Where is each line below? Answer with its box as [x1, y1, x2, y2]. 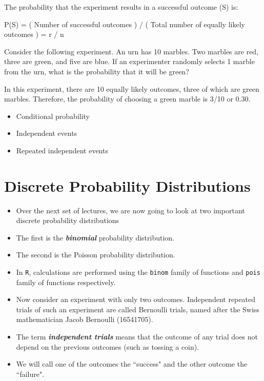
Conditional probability [16, 110, 90, 121]
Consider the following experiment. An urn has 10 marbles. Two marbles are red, [4, 46, 259, 56]
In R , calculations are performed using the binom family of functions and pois [16, 267, 260, 277]
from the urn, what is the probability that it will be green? [4, 66, 189, 76]
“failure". [16, 368, 45, 379]
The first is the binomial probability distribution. [16, 232, 174, 243]
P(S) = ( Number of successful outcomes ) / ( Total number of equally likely [4, 18, 245, 29]
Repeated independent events [16, 145, 108, 155]
